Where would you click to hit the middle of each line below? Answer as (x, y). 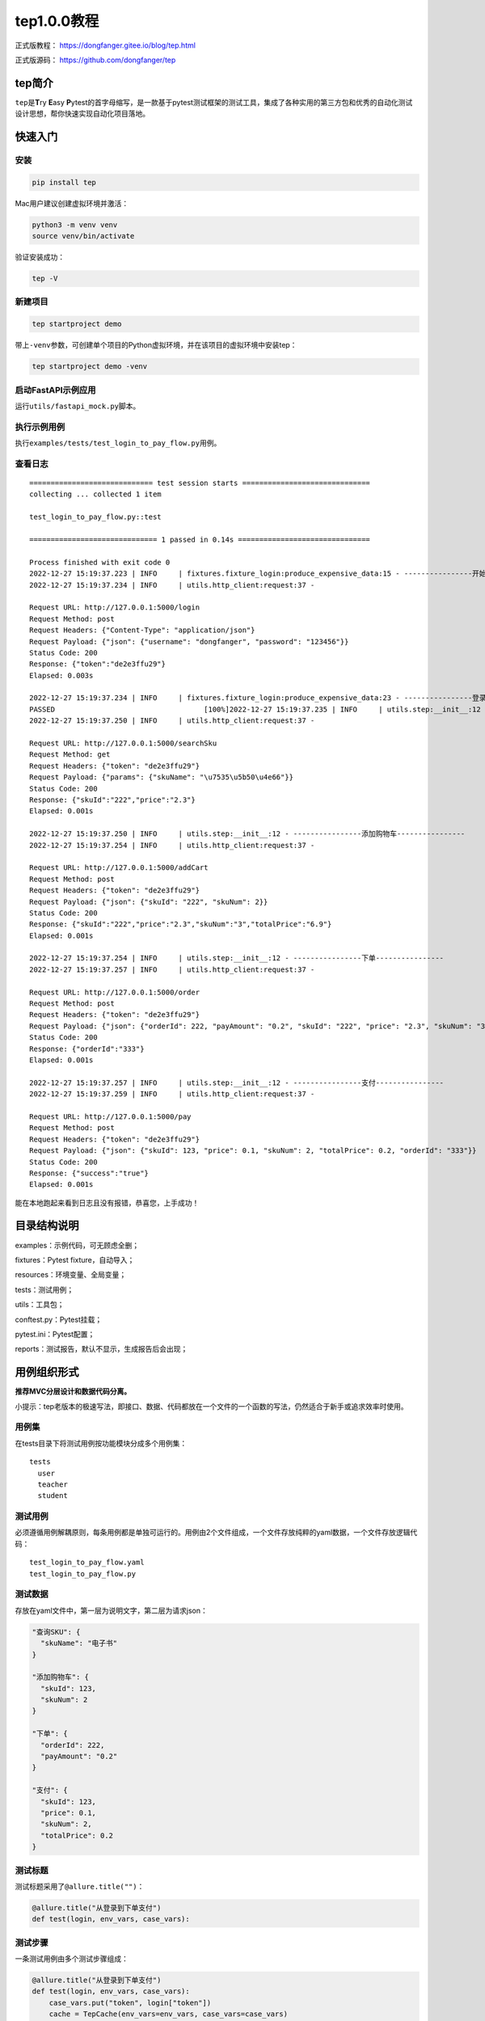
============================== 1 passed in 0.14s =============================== (200, 540)
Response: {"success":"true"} (89, 1173)
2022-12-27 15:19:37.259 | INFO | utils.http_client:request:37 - (172, 1094)
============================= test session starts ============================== (200, 483)
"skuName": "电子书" (79, 1643)
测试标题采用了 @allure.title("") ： (80, 1886)
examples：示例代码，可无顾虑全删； (77, 1245)
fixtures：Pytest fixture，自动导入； (75, 1259)
